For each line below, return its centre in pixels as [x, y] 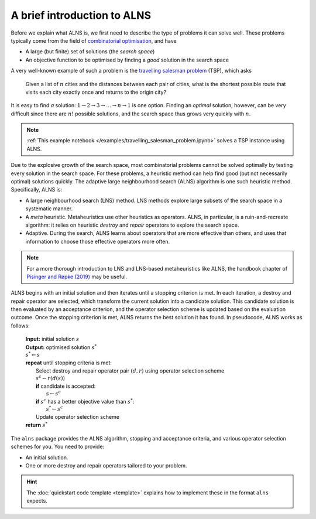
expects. [37, 501]
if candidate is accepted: [66, 386]
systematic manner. [49, 209]
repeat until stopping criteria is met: [69, 363]
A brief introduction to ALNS [81, 15]
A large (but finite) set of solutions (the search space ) [90, 52]
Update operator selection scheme [78, 416]
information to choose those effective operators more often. [97, 241]
